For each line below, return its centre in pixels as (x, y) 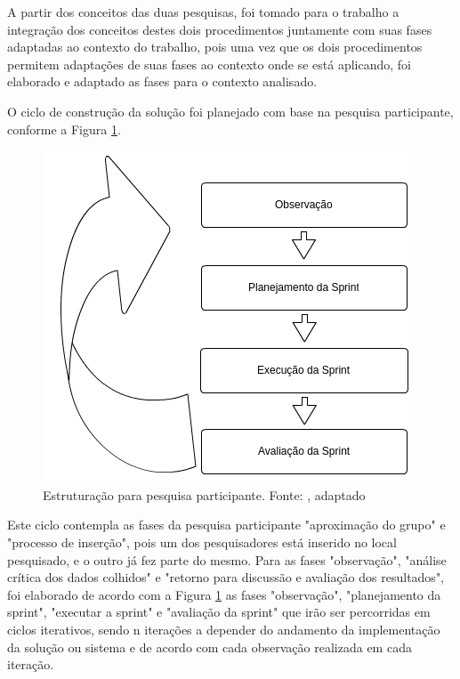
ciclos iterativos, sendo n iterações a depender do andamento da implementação (224, 629)
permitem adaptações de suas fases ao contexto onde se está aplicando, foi (209, 64)
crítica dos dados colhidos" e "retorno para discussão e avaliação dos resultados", (226, 577)
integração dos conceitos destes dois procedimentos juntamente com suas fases (220, 29)
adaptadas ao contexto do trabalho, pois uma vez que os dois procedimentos (215, 47)
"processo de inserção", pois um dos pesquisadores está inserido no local (202, 542)
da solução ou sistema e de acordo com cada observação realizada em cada (210, 647)
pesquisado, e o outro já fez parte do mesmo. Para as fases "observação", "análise (227, 559)
